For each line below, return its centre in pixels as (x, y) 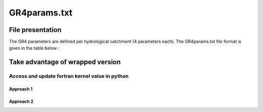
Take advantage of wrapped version (65, 62)
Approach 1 (21, 89)
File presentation (35, 30)
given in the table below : (34, 48)
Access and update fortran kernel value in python (69, 76)
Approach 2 (21, 101)
